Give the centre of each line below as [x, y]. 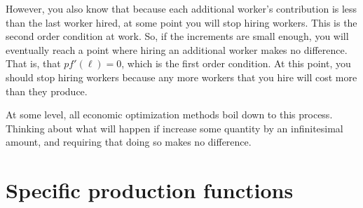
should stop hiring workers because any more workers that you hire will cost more [181, 77]
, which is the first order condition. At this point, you [236, 63]
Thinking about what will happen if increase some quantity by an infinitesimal [174, 128]
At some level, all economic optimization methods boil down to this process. [169, 115]
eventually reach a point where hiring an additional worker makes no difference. [177, 49]
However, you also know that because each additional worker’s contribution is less [181, 8]
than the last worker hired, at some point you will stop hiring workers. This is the [181, 22]
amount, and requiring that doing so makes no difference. [129, 142]
